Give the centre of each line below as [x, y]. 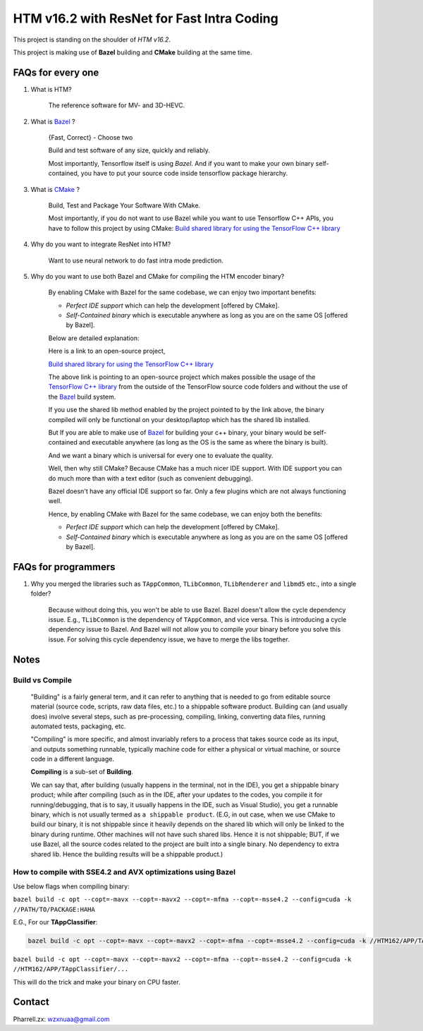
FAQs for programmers [64, 567]
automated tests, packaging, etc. [78, 726]
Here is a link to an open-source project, [107, 351]
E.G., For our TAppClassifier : [55, 922]
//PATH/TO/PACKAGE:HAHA [54, 909]
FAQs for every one [56, 72]
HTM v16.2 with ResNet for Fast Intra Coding [146, 18]
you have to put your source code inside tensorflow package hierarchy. [184, 174]
